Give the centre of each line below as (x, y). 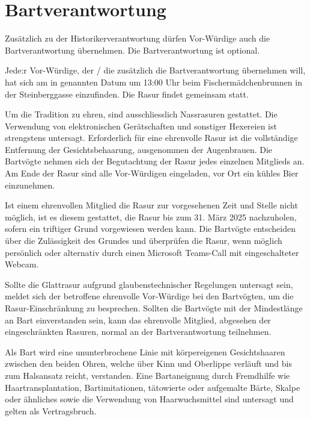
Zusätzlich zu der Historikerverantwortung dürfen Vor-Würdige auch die (138, 38)
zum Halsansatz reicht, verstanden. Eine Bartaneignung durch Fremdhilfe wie (147, 375)
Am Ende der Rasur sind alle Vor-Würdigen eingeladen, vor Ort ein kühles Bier (152, 173)
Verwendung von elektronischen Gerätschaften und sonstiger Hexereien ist (141, 126)
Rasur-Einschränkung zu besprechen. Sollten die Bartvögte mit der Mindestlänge (154, 308)
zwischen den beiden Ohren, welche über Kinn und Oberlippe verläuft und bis (148, 363)
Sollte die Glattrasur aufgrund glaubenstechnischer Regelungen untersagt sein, (149, 284)
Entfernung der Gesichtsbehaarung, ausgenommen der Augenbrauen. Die (139, 149)
